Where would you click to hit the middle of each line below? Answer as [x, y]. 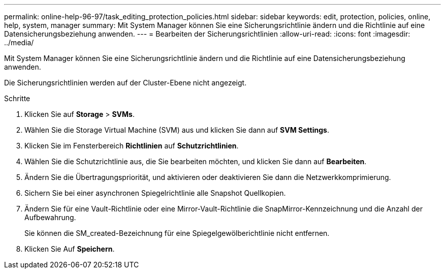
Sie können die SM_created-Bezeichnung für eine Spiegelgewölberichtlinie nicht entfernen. [177, 233]
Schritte [17, 98]
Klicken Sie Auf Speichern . [70, 249]
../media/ [19, 42]
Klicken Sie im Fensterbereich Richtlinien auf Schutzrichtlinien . [132, 146]
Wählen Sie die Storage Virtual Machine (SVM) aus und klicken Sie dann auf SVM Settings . [177, 130]
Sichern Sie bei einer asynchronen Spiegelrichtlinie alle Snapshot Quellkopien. [155, 193]
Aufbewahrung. [50, 217]
